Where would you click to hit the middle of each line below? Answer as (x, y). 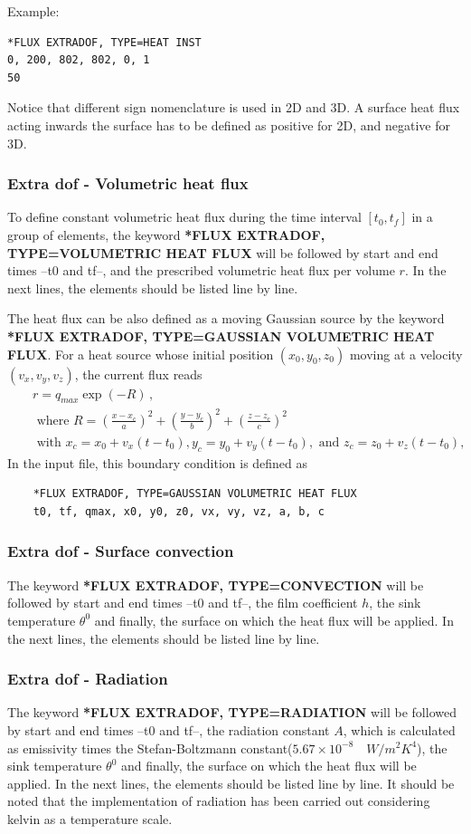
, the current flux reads (138, 374)
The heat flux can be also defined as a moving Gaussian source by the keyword (226, 318)
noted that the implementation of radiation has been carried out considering (219, 801)
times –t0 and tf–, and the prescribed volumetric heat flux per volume (201, 270)
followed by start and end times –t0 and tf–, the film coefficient (183, 603)
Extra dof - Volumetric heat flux (128, 183)
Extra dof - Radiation (88, 679)
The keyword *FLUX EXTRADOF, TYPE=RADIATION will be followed (232, 712)
